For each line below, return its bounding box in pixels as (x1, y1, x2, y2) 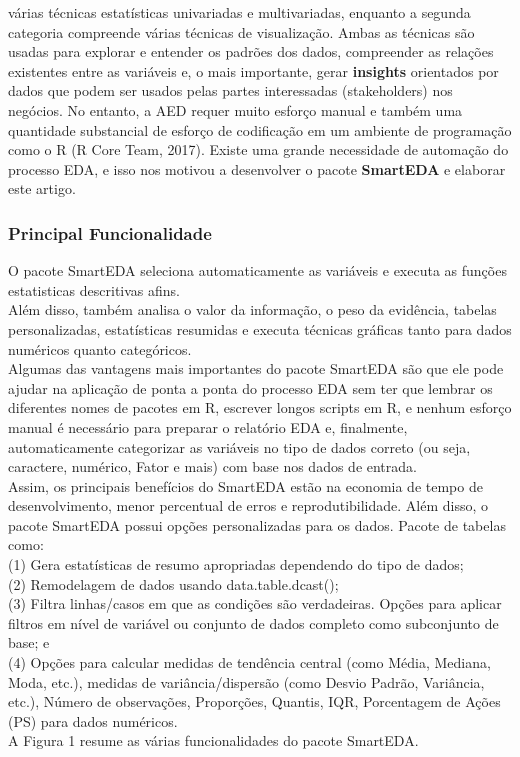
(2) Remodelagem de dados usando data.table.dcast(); (8, 573, 339, 594)
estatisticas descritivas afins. (8, 279, 180, 300)
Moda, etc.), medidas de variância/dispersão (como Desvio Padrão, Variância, (8, 671, 485, 692)
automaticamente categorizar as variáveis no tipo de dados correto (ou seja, (8, 436, 471, 457)
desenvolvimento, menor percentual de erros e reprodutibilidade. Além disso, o (8, 495, 489, 516)
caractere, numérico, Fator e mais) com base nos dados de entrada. (8, 456, 417, 477)
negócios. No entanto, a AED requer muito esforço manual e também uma (8, 99, 463, 120)
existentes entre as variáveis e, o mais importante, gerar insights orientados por (8, 60, 499, 81)
